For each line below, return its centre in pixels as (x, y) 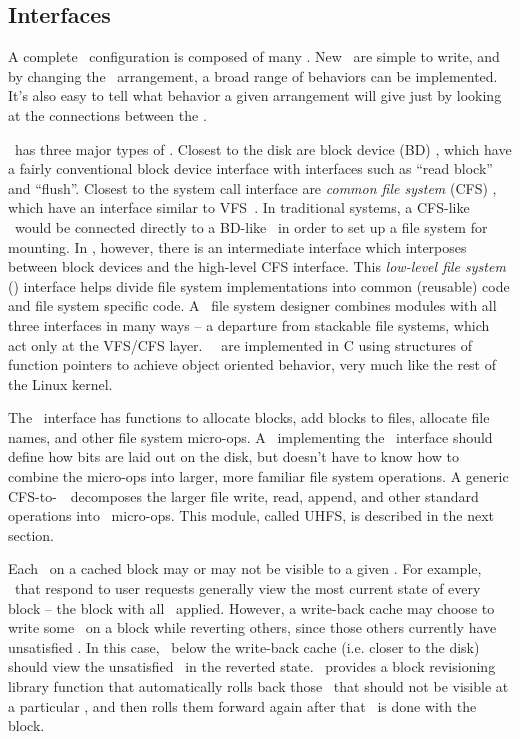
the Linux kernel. (60, 383)
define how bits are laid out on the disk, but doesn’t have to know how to (233, 456)
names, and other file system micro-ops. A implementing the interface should (250, 436)
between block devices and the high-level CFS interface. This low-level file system (257, 266)
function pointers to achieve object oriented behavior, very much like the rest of (252, 364)
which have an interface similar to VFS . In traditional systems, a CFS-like (239, 207)
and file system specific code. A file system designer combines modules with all (252, 305)
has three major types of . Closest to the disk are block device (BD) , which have (263, 148)
